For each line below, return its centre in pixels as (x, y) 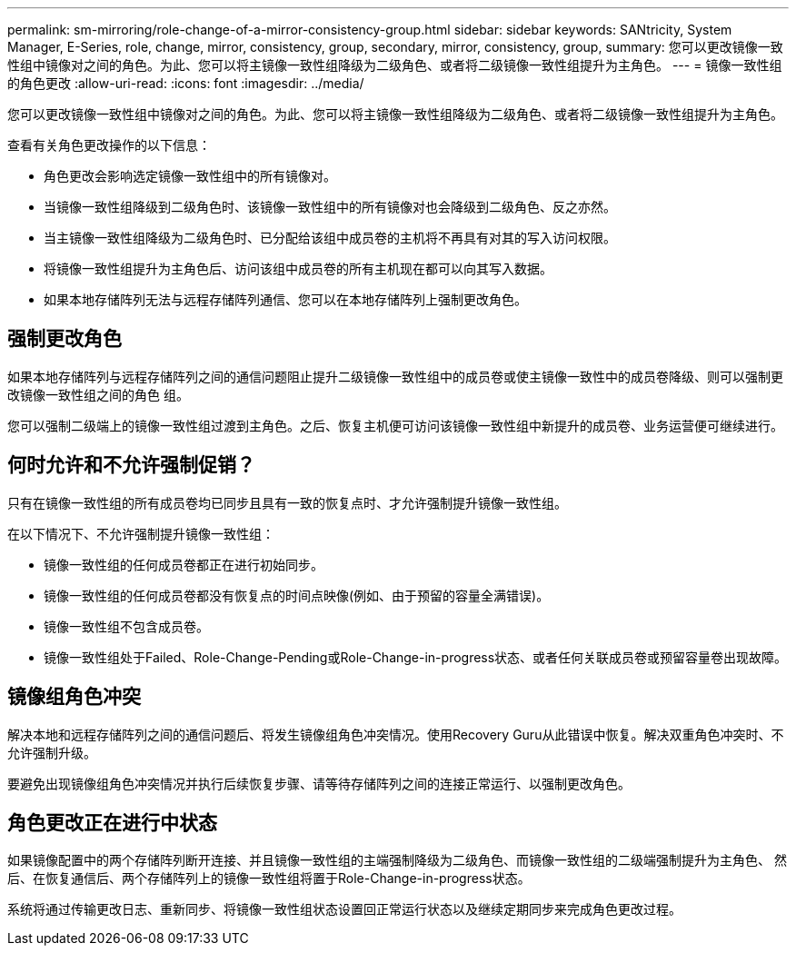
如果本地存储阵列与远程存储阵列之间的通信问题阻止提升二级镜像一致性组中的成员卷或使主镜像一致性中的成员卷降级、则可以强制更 (395, 376)
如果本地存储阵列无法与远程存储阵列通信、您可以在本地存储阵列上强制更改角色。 (285, 299)
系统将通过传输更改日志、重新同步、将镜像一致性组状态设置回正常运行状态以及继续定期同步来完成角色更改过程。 (344, 909)
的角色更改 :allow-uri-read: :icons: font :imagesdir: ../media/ (186, 83)
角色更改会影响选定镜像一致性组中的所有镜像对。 (190, 176)
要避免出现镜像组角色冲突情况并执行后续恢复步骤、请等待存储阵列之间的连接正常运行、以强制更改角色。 (319, 783)
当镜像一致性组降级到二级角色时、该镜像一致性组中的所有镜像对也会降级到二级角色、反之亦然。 (330, 207)
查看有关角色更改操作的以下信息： (109, 145)
